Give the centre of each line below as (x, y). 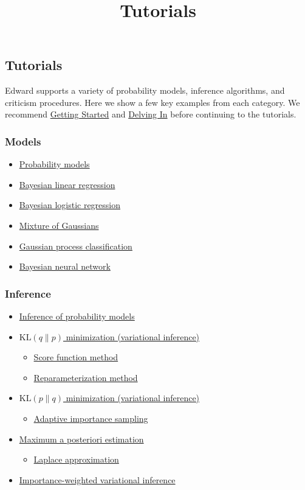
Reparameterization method (86, 377)
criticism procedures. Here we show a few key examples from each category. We (152, 102)
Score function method (76, 357)
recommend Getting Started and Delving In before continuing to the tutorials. (151, 114)
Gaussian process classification (76, 246)
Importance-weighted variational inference (97, 479)
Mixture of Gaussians (59, 225)
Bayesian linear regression (67, 184)
